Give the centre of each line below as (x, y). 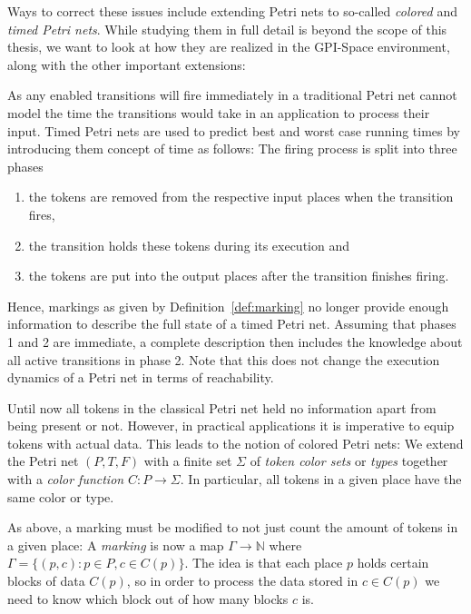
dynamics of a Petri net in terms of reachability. (141, 377)
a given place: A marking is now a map (116, 545)
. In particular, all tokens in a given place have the (321, 479)
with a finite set (188, 461)
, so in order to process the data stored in (242, 581)
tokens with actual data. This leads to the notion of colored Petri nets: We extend (235, 443)
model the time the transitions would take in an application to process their (219, 112)
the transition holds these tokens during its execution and (189, 245)
